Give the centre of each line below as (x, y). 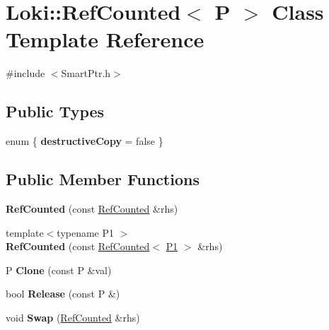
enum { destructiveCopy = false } (85, 141)
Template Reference (105, 39)
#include (25, 73)
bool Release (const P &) (63, 294)
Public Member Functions (103, 179)
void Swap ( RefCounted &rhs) (73, 317)
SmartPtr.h (86, 73)
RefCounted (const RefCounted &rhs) (92, 208)
